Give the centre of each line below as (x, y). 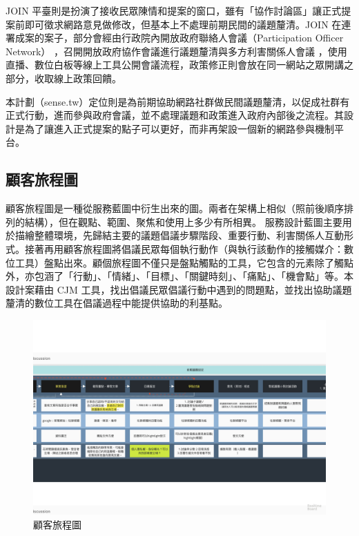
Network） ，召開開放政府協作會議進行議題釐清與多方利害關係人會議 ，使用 (176, 51)
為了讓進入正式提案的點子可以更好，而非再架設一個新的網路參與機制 (179, 128)
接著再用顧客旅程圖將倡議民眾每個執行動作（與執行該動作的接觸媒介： (184, 248)
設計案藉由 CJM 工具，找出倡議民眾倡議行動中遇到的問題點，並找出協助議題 (179, 289)
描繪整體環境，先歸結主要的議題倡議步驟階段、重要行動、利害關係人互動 (179, 235)
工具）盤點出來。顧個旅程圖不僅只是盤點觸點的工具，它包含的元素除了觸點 (184, 262)
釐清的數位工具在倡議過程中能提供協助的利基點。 (117, 303)
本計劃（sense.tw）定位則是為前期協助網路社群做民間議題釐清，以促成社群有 (178, 101)
